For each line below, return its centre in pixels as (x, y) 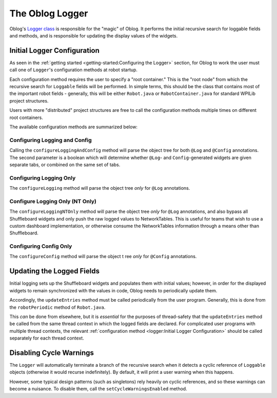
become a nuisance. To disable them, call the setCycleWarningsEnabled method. (98, 389)
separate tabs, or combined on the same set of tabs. (65, 165)
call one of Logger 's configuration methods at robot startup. (74, 70)
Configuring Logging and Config (51, 140)
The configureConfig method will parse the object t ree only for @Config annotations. (103, 256)
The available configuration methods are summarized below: (74, 127)
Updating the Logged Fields (55, 271)
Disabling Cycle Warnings (52, 353)
